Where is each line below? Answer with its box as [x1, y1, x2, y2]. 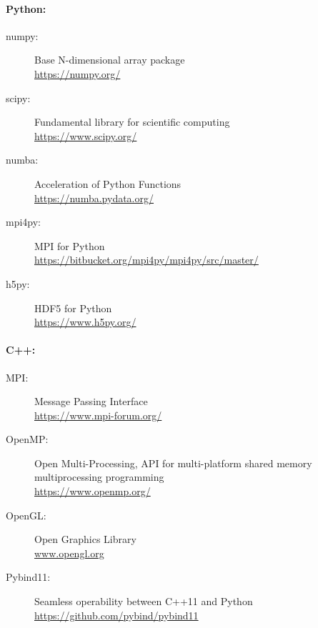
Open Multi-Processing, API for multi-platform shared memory [34, 455, 312, 470]
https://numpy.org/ [34, 66, 121, 81]
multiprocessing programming [34, 469, 164, 484]
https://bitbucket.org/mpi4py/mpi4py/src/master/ [34, 252, 259, 267]
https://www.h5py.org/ [34, 314, 136, 329]
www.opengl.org [34, 545, 104, 560]
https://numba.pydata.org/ [34, 190, 154, 205]
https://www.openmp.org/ [34, 484, 151, 499]
